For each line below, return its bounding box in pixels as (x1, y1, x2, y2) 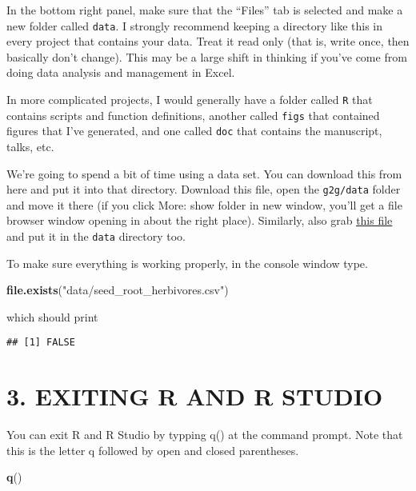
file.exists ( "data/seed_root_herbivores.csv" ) (6, 281, 229, 298)
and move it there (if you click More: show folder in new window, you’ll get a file (6, 196, 402, 213)
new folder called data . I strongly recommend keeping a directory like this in (6, 17, 382, 34)
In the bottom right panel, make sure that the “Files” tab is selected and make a (6, 2, 403, 18)
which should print (6, 308, 98, 325)
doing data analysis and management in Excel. (6, 64, 235, 81)
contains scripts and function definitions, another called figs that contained (6, 106, 380, 123)
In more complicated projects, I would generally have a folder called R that (6, 91, 373, 108)
